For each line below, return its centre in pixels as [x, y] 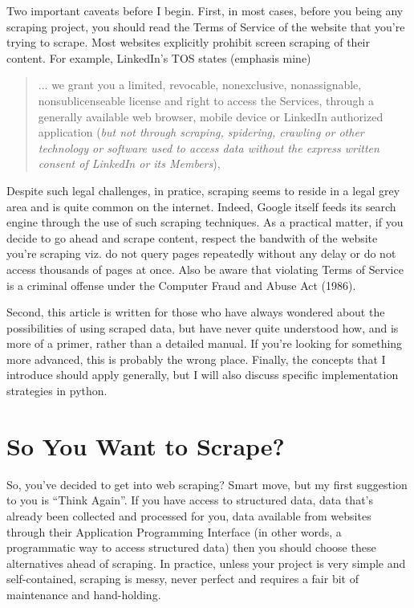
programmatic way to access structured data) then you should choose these [191, 547]
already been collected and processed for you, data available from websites [189, 515]
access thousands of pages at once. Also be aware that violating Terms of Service [205, 269]
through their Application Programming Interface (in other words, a [174, 531]
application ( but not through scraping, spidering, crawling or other [201, 132]
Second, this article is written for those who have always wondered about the [196, 312]
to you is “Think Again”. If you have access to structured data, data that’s [190, 500]
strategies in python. [57, 391]
